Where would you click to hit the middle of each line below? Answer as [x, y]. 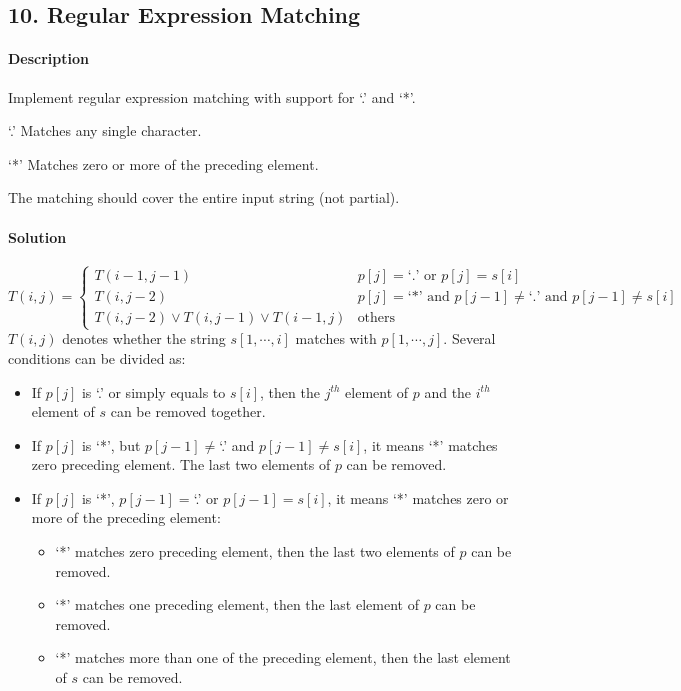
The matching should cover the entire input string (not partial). [204, 197]
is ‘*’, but [111, 444]
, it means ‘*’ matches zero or [418, 497]
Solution [37, 236]
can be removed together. [188, 411]
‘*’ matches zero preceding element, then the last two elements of [255, 551]
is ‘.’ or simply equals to [153, 391]
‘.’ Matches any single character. [105, 130]
